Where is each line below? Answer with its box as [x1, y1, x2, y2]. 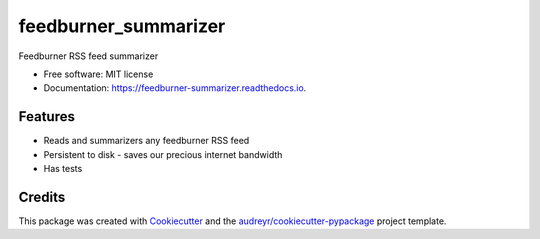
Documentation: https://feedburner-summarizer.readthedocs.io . [43, 82, 307, 94]
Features [18, 108, 75, 125]
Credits [18, 188, 66, 205]
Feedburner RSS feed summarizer [18, 50, 159, 62]
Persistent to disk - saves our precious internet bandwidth [43, 148, 283, 160]
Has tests [43, 163, 83, 175]
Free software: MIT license [43, 68, 154, 80]
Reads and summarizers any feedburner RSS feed [43, 135, 250, 147]
